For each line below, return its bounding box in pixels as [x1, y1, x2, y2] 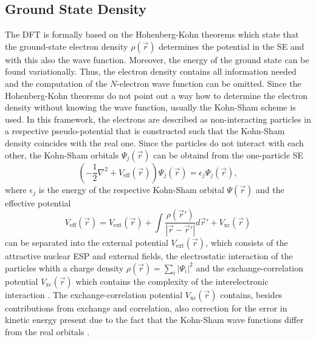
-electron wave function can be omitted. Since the [117, 76, 301, 89]
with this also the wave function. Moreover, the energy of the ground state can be [5, 53, 309, 66]
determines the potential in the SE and [159, 39, 304, 52]
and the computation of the [5, 76, 108, 89]
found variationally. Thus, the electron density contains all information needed [5, 65, 297, 78]
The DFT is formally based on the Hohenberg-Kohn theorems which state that [5, 28, 299, 41]
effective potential [5, 196, 71, 209]
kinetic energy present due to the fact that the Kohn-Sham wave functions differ [5, 313, 304, 326]
